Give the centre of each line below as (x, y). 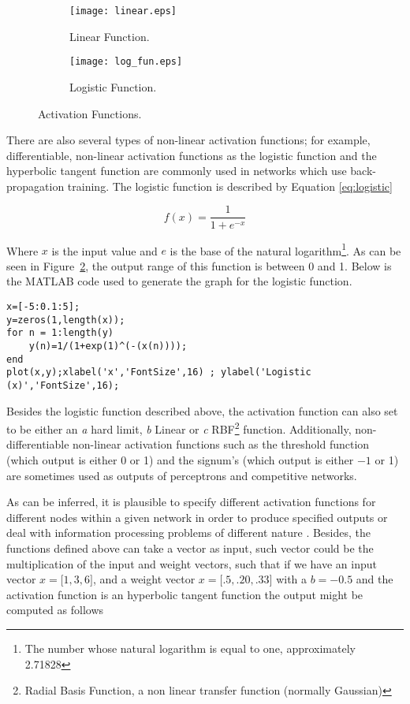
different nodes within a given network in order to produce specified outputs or (197, 517)
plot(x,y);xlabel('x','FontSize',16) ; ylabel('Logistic (159, 372)
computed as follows (55, 610)
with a (292, 579)
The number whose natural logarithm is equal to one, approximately (190, 648)
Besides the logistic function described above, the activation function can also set (202, 410)
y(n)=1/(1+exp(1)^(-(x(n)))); (108, 346)
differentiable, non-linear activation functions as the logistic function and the (192, 155)
